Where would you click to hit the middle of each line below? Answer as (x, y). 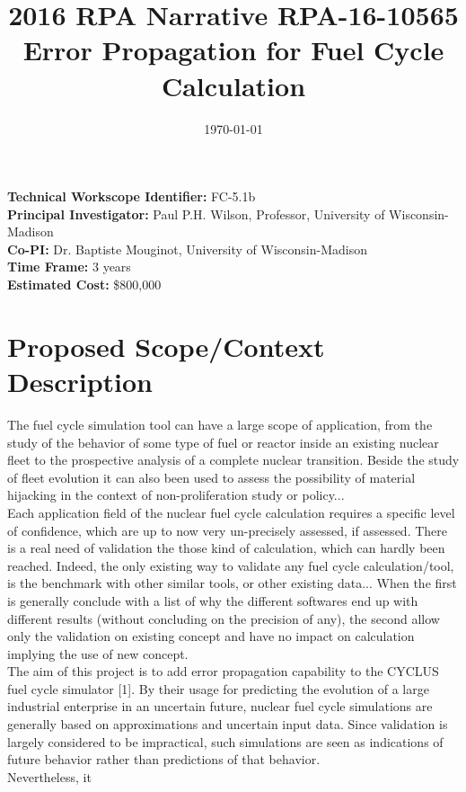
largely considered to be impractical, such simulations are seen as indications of (225, 741)
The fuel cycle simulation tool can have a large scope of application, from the (220, 424)
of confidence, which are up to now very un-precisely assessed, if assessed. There (227, 530)
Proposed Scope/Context (166, 346)
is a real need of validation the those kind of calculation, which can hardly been (226, 548)
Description (80, 382)
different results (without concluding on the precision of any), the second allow (224, 618)
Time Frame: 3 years (69, 267)
